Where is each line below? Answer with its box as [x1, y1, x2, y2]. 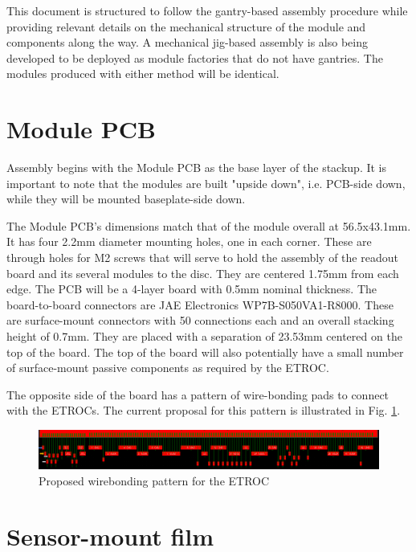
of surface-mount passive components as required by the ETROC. [6, 359, 329, 376]
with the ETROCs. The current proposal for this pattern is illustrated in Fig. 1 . [6, 402, 401, 419]
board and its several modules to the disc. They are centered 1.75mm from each [6, 264, 399, 281]
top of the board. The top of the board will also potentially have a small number [6, 343, 404, 360]
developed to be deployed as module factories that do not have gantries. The [6, 49, 383, 66]
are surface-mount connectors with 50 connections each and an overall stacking [6, 312, 394, 329]
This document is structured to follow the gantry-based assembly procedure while [6, 2, 408, 18]
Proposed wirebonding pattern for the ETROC [39, 472, 270, 489]
